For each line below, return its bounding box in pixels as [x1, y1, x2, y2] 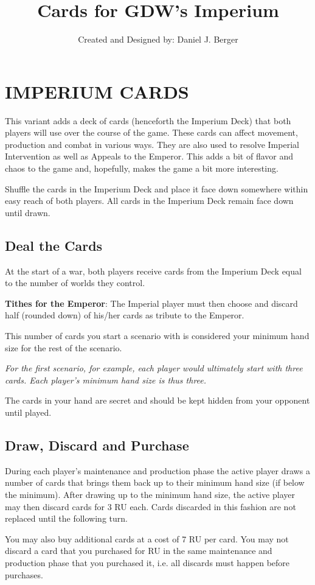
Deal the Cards [5, 236, 103, 254]
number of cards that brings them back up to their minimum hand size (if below [5, 476, 305, 489]
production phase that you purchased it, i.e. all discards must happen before [5, 556, 290, 569]
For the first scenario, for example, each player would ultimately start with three [5, 362, 303, 374]
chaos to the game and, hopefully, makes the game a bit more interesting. [5, 162, 279, 175]
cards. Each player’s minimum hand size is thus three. [5, 373, 207, 386]
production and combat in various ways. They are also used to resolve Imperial [5, 138, 299, 150]
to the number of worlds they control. [5, 276, 145, 289]
